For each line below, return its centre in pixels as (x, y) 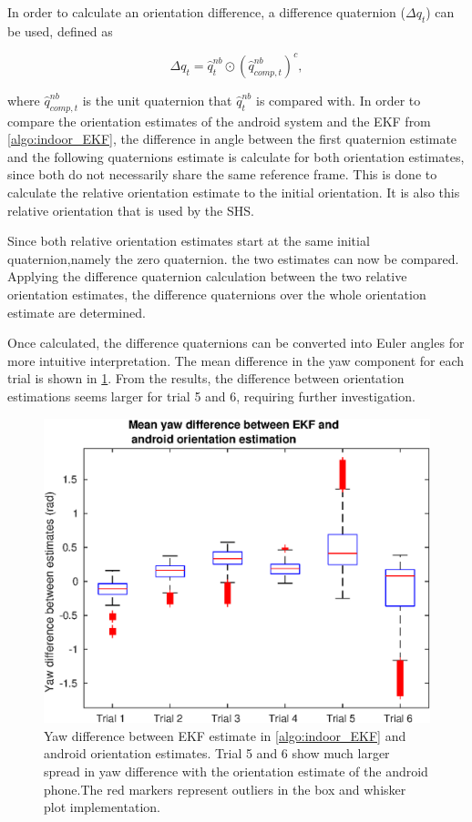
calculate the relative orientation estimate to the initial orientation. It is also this (234, 193)
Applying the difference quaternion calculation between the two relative (207, 276)
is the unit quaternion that (157, 100)
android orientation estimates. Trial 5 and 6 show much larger (217, 753)
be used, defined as (60, 30)
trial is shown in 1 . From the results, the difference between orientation (206, 378)
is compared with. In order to (339, 100)
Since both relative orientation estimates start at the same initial (189, 241)
